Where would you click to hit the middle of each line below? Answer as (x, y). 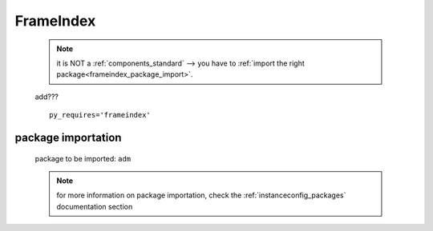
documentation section (95, 206)
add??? (47, 97)
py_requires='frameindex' (100, 115)
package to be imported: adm (83, 158)
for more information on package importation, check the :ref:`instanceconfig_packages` (201, 195)
